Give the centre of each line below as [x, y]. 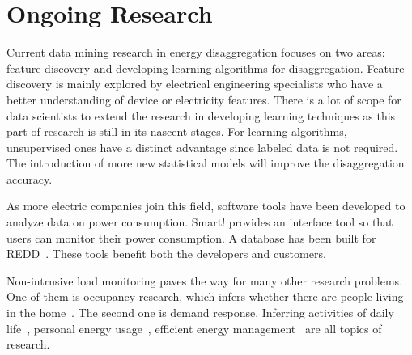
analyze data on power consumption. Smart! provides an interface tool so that [200, 222]
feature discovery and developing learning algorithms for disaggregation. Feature [206, 68]
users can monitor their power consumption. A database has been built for [191, 237]
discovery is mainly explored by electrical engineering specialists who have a [195, 84]
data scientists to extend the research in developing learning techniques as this [201, 115]
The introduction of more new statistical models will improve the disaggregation [206, 163]
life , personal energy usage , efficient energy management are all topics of [194, 328]
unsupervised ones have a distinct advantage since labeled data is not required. [202, 147]
